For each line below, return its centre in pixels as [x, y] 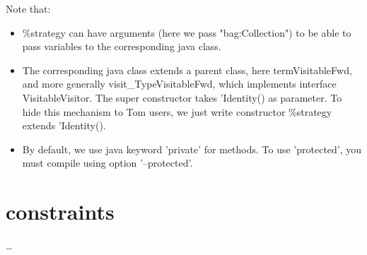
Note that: [28, 8]
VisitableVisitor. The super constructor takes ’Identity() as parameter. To [182, 97]
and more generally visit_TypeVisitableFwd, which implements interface [179, 84]
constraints [60, 212]
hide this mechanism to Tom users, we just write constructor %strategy [177, 111]
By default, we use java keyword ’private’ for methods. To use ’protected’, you [192, 149]
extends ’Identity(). [64, 125]
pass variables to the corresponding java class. [122, 46]
